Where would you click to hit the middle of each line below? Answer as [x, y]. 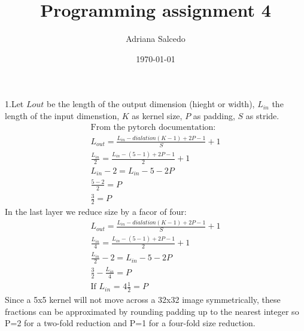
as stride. [262, 115]
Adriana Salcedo [156, 39]
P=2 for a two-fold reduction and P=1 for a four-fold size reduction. [130, 323]
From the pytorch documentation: [153, 127]
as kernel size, [157, 115]
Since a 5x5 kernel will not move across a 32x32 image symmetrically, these [143, 300]
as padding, [214, 115]
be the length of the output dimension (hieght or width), [151, 104]
